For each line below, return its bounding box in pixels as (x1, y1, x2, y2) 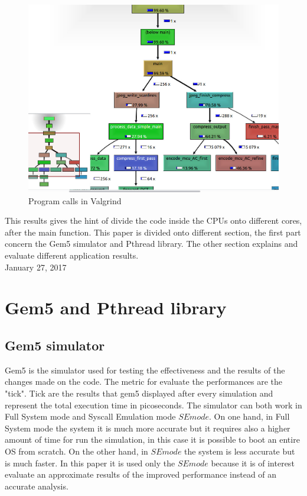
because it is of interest (211, 456, 295, 469)
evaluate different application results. (5, 249, 139, 262)
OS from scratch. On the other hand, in (5, 445, 148, 457)
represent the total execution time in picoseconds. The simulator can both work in (5, 398, 302, 411)
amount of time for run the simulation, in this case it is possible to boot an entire (5, 433, 300, 446)
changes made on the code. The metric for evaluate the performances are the (5, 375, 283, 388)
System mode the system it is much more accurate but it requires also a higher (5, 421, 290, 434)
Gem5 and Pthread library (5, 295, 227, 320)
